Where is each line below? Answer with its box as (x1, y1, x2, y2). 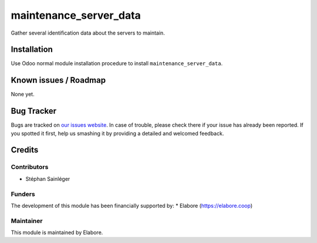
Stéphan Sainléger (25, 175, 70, 182)
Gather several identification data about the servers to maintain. (11, 29, 166, 36)
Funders (11, 190, 35, 198)
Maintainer (11, 217, 43, 225)
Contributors (11, 163, 49, 171)
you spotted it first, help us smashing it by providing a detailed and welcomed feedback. (11, 130, 224, 137)
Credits (11, 145, 39, 155)
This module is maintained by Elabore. (11, 229, 103, 236)
